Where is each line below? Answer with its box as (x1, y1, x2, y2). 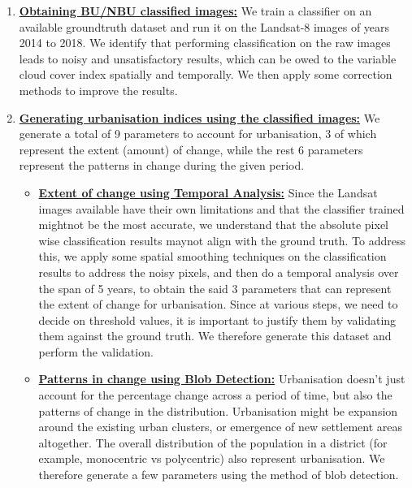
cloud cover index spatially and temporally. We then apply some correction (19, 66, 392, 83)
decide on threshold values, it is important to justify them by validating (38, 311, 397, 328)
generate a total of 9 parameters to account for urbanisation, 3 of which (19, 125, 377, 142)
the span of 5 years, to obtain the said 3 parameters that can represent (38, 279, 392, 296)
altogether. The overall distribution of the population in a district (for (38, 434, 388, 451)
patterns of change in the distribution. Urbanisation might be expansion (38, 402, 398, 419)
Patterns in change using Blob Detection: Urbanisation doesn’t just (38, 370, 405, 387)
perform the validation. (38, 343, 154, 360)
